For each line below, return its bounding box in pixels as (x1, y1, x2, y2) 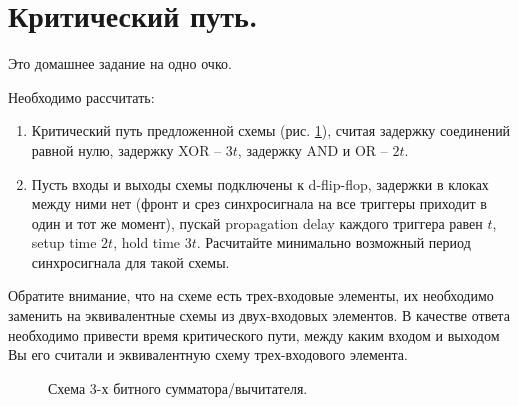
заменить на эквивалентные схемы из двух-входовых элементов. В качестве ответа (8, 305, 510, 326)
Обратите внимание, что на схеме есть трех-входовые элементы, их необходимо (8, 285, 494, 306)
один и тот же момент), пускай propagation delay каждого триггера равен (31, 212, 483, 233)
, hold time (113, 232, 181, 253)
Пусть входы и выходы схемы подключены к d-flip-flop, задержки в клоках (31, 173, 489, 194)
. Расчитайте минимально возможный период (196, 232, 471, 253)
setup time (31, 232, 97, 253)
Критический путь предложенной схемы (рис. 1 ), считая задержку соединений (31, 120, 511, 141)
